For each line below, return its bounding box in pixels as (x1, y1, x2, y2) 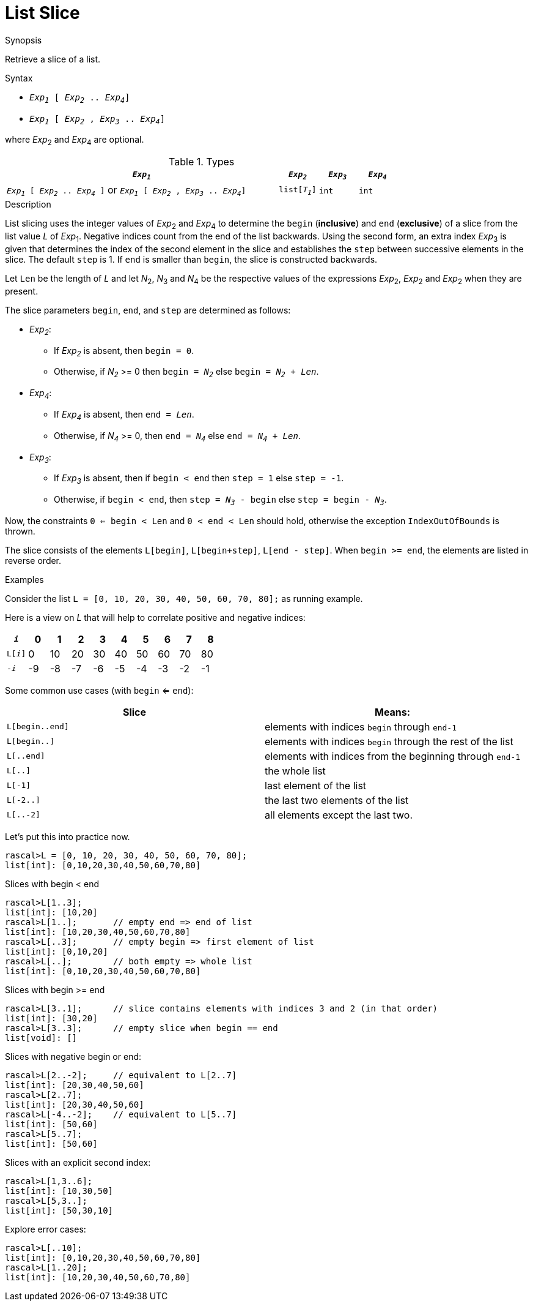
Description (5, 199, 51, 210)
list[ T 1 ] (279, 184, 317, 197)
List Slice (5, 2, 80, 23)
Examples (5, 574, 44, 585)
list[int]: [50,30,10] (5, 1205, 114, 1215)
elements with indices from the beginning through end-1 (265, 749, 521, 762)
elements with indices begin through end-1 (265, 720, 457, 733)
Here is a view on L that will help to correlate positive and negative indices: (5, 612, 306, 623)
